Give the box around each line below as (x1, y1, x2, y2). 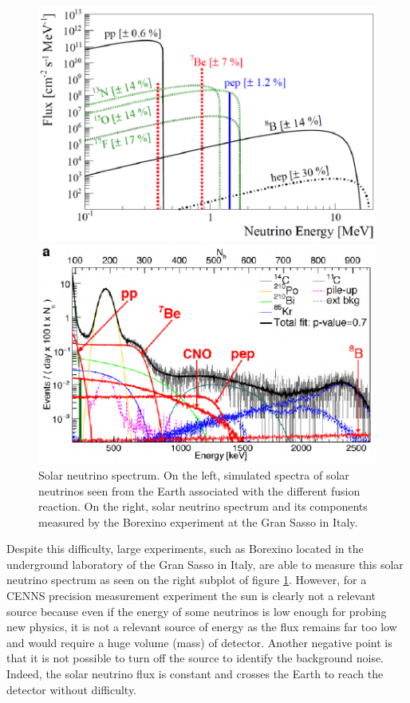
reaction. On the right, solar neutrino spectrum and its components (38, 498, 368, 515)
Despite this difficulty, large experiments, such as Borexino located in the (6, 540, 364, 557)
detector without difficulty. (6, 681, 137, 697)
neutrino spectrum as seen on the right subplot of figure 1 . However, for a (6, 571, 367, 588)
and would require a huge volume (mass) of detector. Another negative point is (6, 634, 392, 650)
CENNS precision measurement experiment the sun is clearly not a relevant (6, 587, 376, 604)
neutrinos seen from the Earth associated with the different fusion (38, 482, 361, 499)
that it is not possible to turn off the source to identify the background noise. (6, 650, 384, 666)
